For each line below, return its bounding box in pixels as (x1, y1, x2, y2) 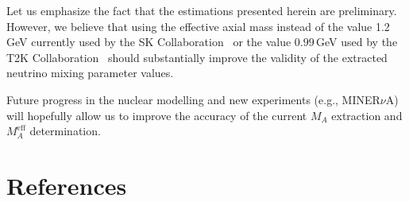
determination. (29, 122, 101, 139)
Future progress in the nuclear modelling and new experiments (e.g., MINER (6, 91, 380, 107)
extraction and (331, 107, 403, 123)
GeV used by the (316, 33, 398, 50)
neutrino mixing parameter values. (6, 64, 174, 81)
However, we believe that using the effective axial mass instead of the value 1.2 (6, 17, 390, 34)
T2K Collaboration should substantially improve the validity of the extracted (6, 49, 388, 65)
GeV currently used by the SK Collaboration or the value (6, 33, 291, 50)
